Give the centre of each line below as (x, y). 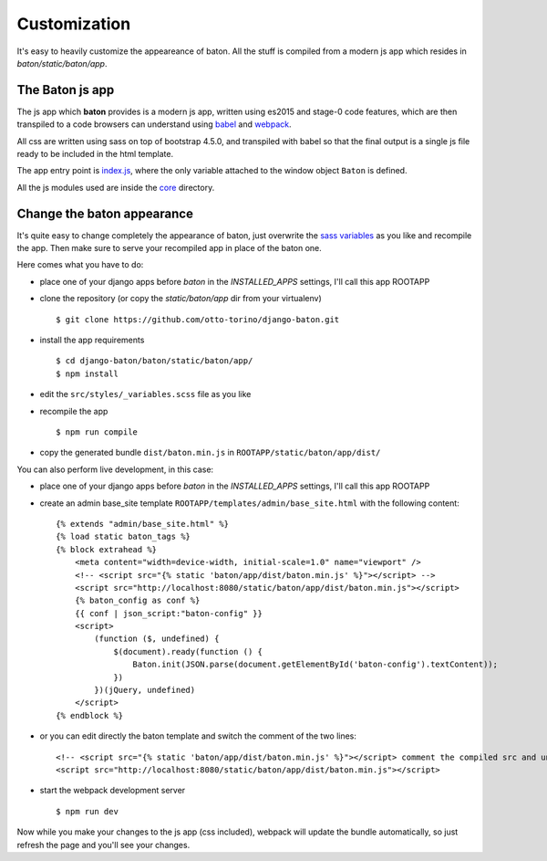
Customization (74, 24)
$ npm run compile (97, 432)
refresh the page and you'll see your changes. (103, 845)
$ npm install (87, 373)
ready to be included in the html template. (95, 154)
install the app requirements (92, 340)
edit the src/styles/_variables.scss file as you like (145, 394)
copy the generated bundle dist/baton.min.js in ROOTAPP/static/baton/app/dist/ (210, 453)
